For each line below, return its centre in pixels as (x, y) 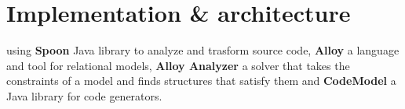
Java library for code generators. (84, 95)
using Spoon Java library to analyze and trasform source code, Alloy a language (203, 50)
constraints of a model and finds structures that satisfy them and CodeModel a (201, 81)
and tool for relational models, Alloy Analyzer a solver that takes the (178, 65)
